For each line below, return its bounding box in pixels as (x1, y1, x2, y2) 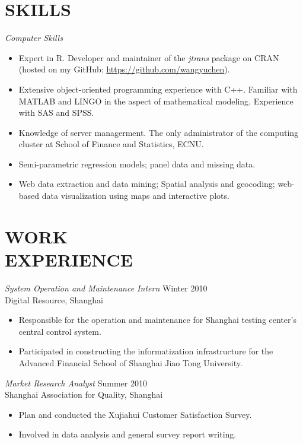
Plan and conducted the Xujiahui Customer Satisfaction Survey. (18, 408, 252, 420)
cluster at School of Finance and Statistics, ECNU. (18, 138, 204, 150)
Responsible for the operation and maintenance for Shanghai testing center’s (18, 313, 296, 326)
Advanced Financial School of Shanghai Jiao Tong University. (18, 356, 243, 369)
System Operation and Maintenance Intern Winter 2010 (5, 281, 208, 294)
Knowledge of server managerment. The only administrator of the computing (18, 126, 299, 138)
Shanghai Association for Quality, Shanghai (5, 388, 163, 401)
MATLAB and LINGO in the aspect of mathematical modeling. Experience (18, 94, 294, 107)
